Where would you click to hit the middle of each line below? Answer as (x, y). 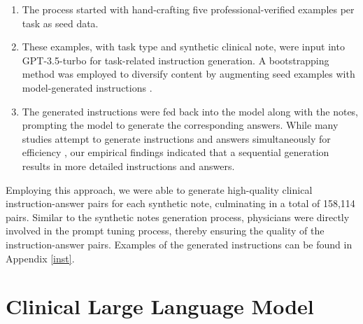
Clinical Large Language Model (160, 306)
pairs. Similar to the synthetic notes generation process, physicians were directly (178, 217)
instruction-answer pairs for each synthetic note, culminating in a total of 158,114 (180, 203)
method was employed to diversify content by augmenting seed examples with (188, 74)
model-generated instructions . (87, 87)
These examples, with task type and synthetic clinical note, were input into (183, 47)
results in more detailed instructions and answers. (128, 165)
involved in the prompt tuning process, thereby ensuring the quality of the (165, 231)
